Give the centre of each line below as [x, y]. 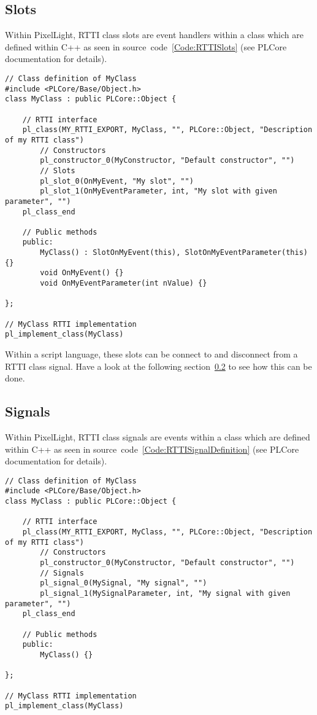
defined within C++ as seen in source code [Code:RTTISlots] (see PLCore [146, 46]
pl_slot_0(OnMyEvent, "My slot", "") [117, 181]
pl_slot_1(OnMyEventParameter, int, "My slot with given [158, 191]
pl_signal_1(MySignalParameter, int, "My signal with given [165, 594]
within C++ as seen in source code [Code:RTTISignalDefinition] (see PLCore [152, 449]
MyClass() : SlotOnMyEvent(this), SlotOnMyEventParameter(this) [174, 253]
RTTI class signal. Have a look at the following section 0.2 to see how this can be [158, 366]
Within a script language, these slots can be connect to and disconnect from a [151, 354]
